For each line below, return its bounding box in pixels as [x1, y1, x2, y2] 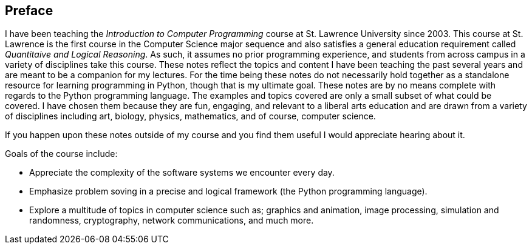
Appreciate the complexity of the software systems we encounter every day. [29, 167, 335, 178]
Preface [5, 3, 53, 18]
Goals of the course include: [5, 148, 118, 159]
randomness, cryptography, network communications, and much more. [29, 215, 314, 226]
